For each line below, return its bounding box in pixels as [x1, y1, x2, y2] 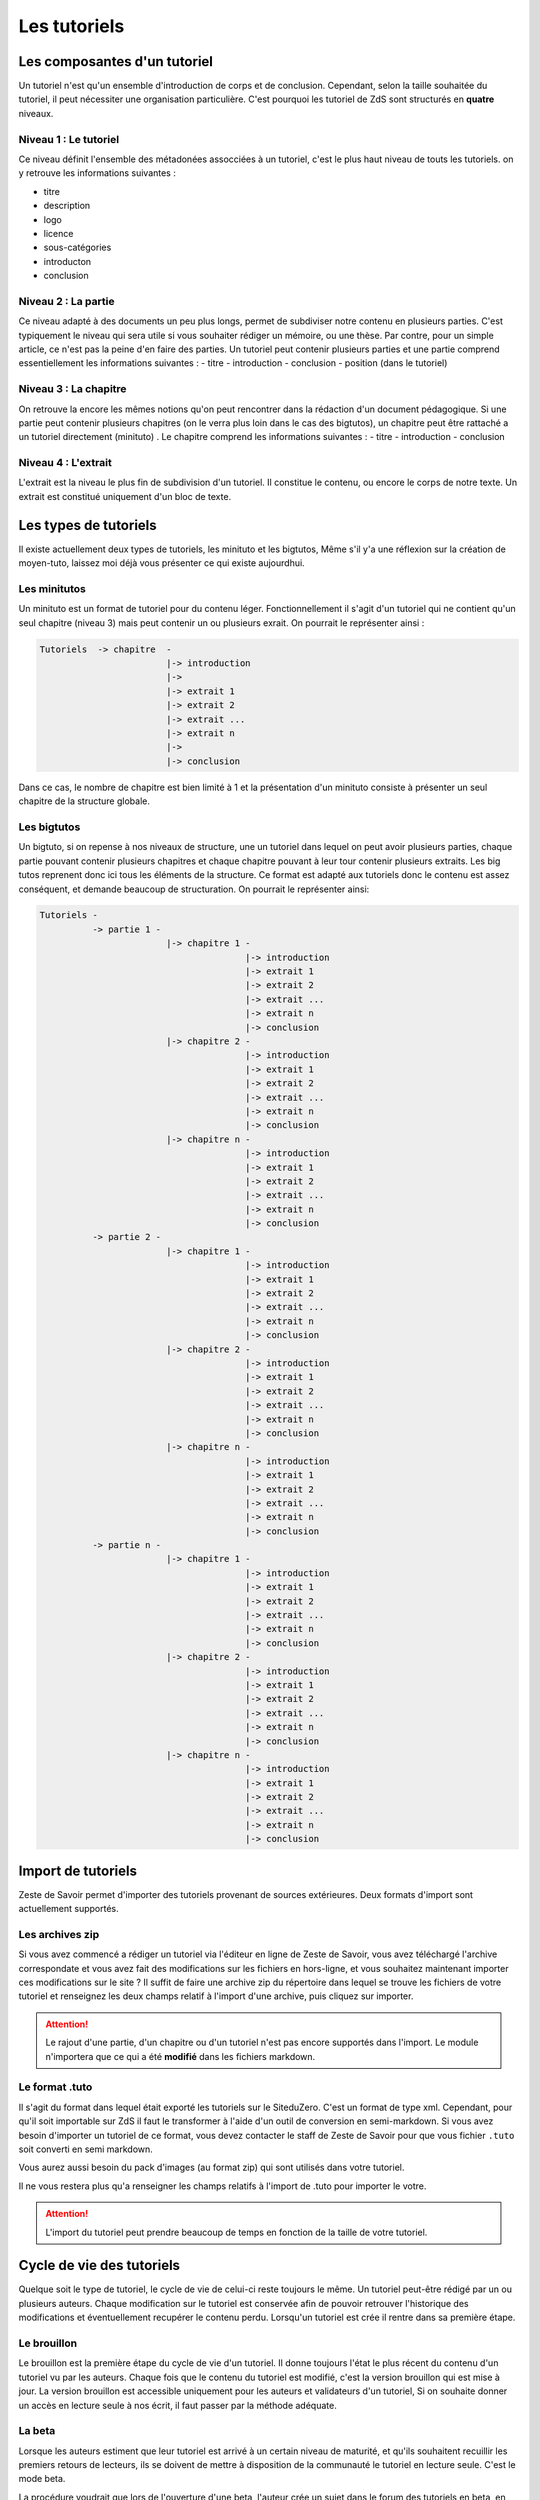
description [43, 200, 91, 212]
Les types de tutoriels [18, 516, 157, 534]
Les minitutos [18, 581, 87, 595]
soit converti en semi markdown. [18, 2143, 154, 2155]
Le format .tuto [18, 2080, 93, 2094]
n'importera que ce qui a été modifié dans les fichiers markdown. [45, 2050, 316, 2062]
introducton [43, 255, 92, 267]
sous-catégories [43, 241, 112, 254]
